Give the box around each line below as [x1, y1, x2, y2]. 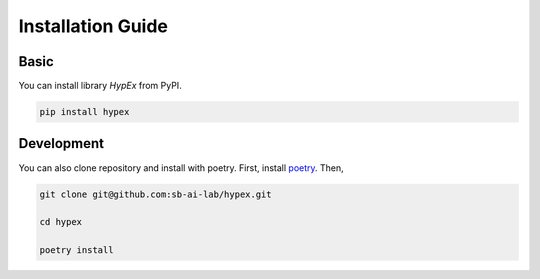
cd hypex [39, 216, 83, 228]
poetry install [39, 245, 114, 256]
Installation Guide [18, 15, 169, 37]
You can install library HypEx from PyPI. [18, 80, 182, 92]
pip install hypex [39, 106, 130, 118]
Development [18, 135, 105, 152]
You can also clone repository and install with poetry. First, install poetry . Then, [18, 161, 344, 174]
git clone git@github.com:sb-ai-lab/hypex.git [39, 188, 272, 200]
